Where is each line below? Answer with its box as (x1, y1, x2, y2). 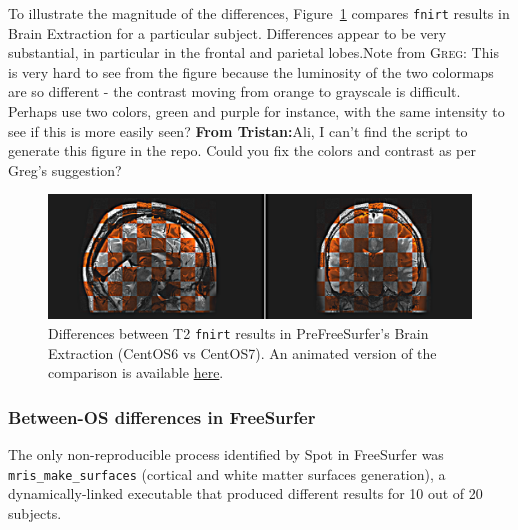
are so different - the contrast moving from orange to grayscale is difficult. (8, 81, 461, 102)
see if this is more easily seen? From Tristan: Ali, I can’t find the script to (8, 120, 468, 141)
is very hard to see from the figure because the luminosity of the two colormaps (8, 61, 494, 82)
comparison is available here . (48, 362, 224, 383)
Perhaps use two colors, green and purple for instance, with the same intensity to (8, 101, 505, 122)
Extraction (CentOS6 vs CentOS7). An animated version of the (48, 342, 437, 363)
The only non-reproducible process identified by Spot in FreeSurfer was (8, 444, 444, 465)
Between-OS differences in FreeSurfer (8, 404, 316, 429)
